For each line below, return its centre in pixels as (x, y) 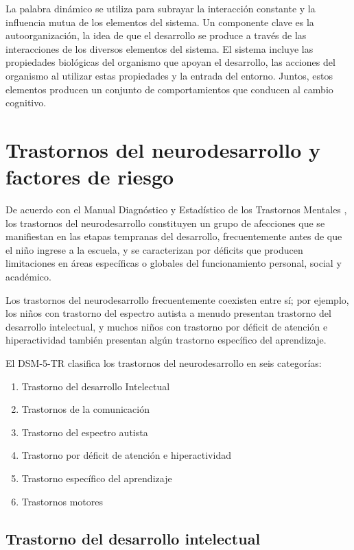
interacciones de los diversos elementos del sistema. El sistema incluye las (160, 48)
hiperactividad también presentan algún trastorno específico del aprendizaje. (166, 340)
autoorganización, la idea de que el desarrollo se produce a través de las (156, 35)
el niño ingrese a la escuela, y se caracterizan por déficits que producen (154, 249)
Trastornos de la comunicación (85, 409)
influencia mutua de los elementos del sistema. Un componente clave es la (160, 22)
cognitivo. (26, 103)
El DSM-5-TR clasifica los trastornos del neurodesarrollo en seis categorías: (164, 363)
